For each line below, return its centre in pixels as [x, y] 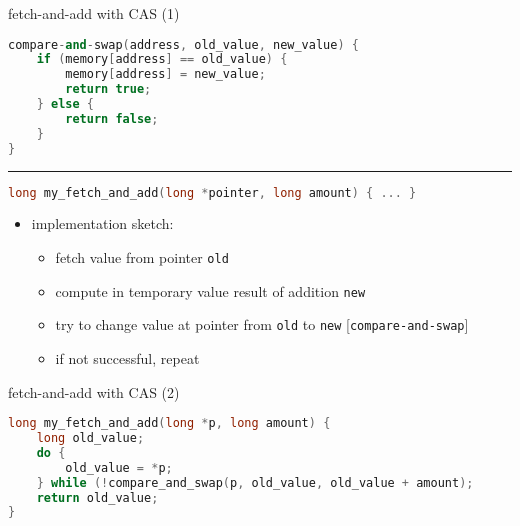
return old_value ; [97, 497]
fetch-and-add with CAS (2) [94, 391]
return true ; [108, 89]
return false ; [112, 118]
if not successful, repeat [127, 358]
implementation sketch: [102, 223]
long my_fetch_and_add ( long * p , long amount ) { [169, 423]
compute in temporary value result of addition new [210, 290]
